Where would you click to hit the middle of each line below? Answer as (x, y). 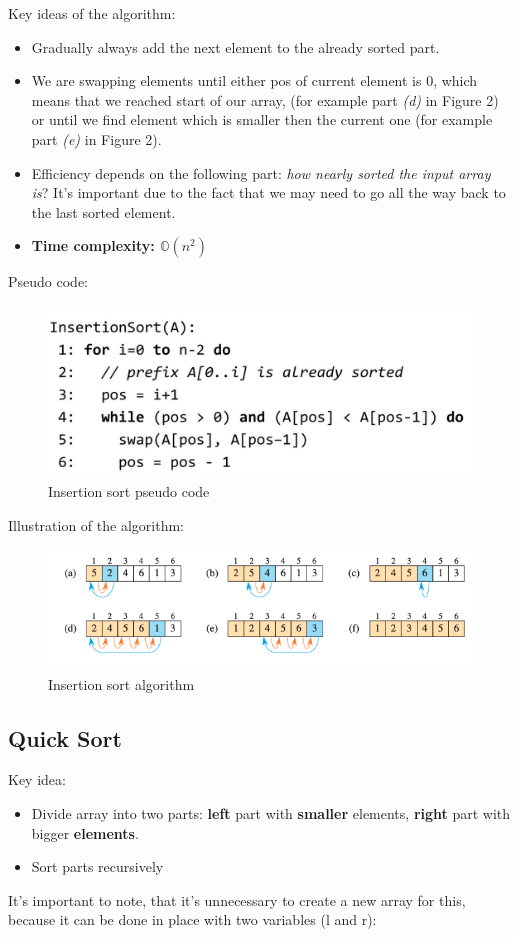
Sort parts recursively (97, 866)
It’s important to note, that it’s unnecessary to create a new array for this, (237, 899)
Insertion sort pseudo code (129, 490)
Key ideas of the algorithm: (92, 13)
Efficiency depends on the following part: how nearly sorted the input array (261, 172)
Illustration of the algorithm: (96, 524)
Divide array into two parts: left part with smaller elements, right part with (271, 812)
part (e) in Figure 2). (96, 138)
